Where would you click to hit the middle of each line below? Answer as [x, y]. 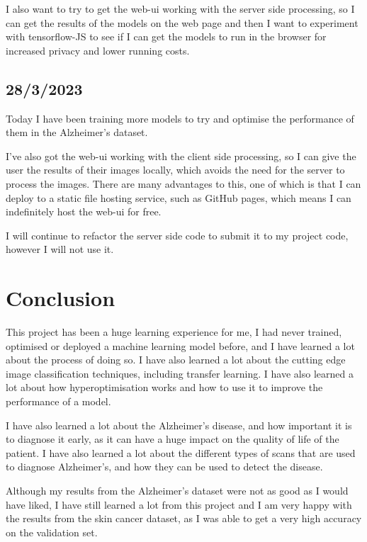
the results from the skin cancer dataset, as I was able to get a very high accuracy [184, 518]
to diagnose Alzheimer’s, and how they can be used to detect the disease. [164, 467]
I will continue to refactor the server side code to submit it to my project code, [177, 235]
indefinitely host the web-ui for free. [84, 211]
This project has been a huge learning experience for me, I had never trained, [174, 332]
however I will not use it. [60, 249]
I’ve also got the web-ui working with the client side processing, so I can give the [181, 156]
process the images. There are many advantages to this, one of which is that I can [183, 183]
